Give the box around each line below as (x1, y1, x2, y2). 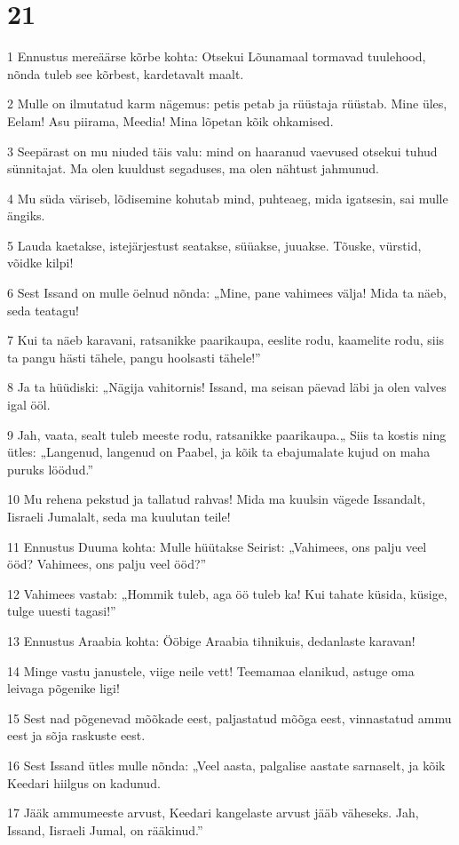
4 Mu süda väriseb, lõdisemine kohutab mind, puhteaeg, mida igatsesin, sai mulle (7, 188, 448, 207)
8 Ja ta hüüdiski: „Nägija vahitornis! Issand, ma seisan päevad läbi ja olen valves (7, 378, 447, 396)
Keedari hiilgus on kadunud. (7, 773, 161, 792)
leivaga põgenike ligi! (7, 679, 120, 698)
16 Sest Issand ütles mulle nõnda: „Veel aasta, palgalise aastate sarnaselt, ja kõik (7, 755, 446, 774)
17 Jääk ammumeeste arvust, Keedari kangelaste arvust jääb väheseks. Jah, (7, 803, 419, 822)
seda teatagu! (7, 300, 79, 319)
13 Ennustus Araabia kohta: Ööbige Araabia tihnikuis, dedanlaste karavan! (7, 631, 415, 650)
